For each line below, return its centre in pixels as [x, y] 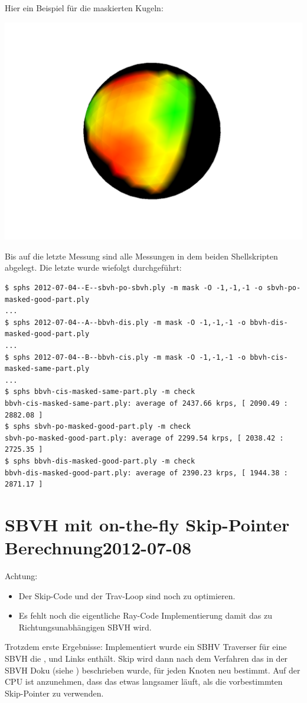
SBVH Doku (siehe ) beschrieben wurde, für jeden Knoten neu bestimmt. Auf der [153, 670]
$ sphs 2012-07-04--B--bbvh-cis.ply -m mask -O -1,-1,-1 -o [125, 357]
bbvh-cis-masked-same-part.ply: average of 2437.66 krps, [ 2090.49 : [146, 403]
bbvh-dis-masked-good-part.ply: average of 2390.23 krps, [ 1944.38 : [146, 473]
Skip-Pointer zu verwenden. [54, 693]
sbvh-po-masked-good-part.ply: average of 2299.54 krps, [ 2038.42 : [144, 438]
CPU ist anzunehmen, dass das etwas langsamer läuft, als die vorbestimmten [144, 681]
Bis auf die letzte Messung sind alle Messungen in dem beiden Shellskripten [141, 256]
